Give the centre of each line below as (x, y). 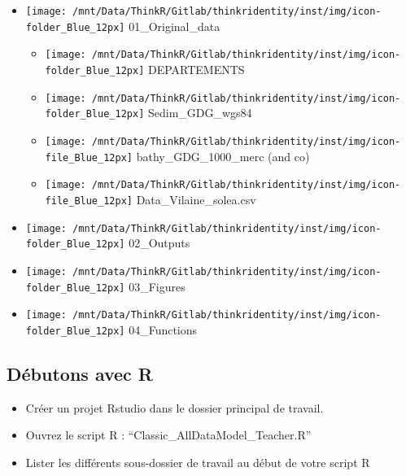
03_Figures (157, 286)
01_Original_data (175, 26)
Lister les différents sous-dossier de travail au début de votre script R (198, 462)
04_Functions (163, 329)
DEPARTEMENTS (196, 69)
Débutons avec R (80, 373)
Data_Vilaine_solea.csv (196, 199)
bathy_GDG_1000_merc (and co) (223, 156)
